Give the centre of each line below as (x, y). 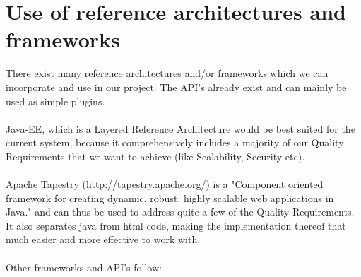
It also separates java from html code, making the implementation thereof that (176, 225)
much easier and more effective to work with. (103, 239)
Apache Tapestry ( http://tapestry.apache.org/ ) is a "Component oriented (165, 184)
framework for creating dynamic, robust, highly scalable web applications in (170, 198)
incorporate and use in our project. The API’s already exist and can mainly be (176, 87)
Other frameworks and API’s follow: (84, 267)
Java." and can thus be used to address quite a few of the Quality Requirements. (180, 212)
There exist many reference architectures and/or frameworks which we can (167, 73)
